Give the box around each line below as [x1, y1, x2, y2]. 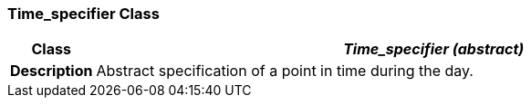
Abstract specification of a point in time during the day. [96, 62, 474, 81]
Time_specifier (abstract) [343, 40, 525, 59]
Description [10, 62, 93, 81]
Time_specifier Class [7, 5, 160, 23]
